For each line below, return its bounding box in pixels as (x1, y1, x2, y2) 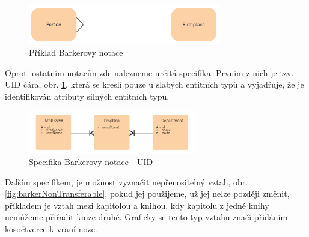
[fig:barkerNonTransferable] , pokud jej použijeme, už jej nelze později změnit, (5, 187, 290, 200)
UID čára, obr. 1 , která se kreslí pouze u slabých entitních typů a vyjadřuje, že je (5, 78, 304, 91)
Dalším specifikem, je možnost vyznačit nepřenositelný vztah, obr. (5, 175, 248, 188)
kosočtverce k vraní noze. (5, 223, 97, 235)
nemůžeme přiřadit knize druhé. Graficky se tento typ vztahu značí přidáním (5, 211, 288, 223)
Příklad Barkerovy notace (29, 46, 123, 59)
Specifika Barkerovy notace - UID (29, 155, 153, 168)
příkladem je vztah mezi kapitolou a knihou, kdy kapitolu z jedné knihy (5, 199, 269, 211)
